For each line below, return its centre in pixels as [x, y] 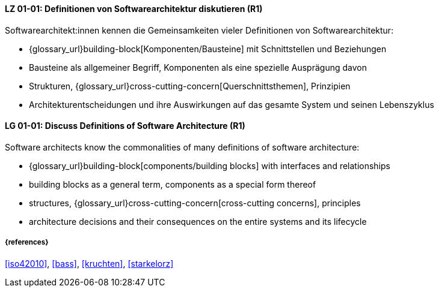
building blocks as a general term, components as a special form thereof [173, 184]
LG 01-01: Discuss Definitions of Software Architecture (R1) [125, 126]
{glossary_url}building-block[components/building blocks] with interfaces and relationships [210, 165]
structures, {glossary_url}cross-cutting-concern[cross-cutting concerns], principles [195, 203]
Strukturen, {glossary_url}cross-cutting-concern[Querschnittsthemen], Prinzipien [190, 86]
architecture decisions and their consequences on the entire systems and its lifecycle [198, 221]
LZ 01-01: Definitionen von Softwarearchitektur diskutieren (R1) [134, 9]
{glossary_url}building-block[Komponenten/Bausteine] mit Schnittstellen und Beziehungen [208, 49]
